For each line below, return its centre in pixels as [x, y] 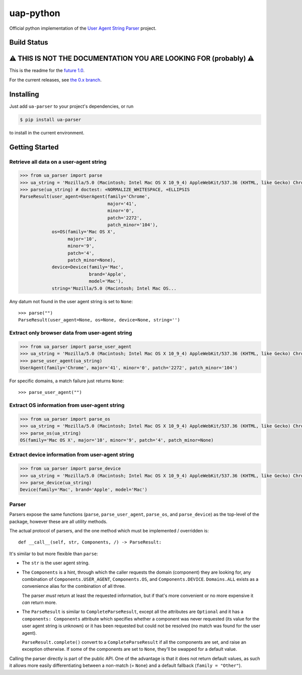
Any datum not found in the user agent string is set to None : [71, 301]
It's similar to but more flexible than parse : [54, 554]
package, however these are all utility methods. [58, 521]
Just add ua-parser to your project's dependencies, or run [71, 106]
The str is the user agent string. [56, 563]
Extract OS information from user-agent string [67, 406]
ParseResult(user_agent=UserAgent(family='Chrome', [85, 197]
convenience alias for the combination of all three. [74, 586]
